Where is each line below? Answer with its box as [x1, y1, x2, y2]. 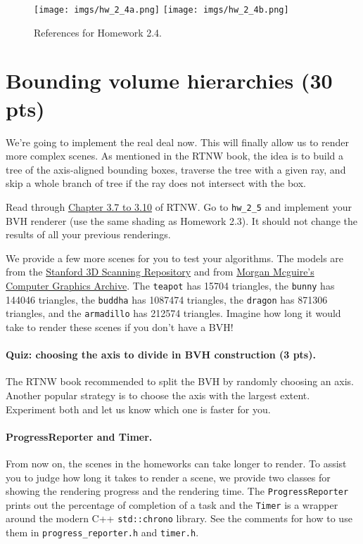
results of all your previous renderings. [6, 227, 171, 242]
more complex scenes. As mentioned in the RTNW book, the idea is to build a [6, 148, 344, 163]
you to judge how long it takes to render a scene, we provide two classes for [6, 469, 331, 484]
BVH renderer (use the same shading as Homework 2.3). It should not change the [6, 213, 358, 228]
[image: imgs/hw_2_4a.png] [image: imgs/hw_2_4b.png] [34, 5, 289, 15]
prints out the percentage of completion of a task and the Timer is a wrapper [6, 497, 338, 512]
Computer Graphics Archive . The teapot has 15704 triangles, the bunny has [6, 278, 335, 292]
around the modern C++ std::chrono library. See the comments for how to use [6, 511, 352, 526]
